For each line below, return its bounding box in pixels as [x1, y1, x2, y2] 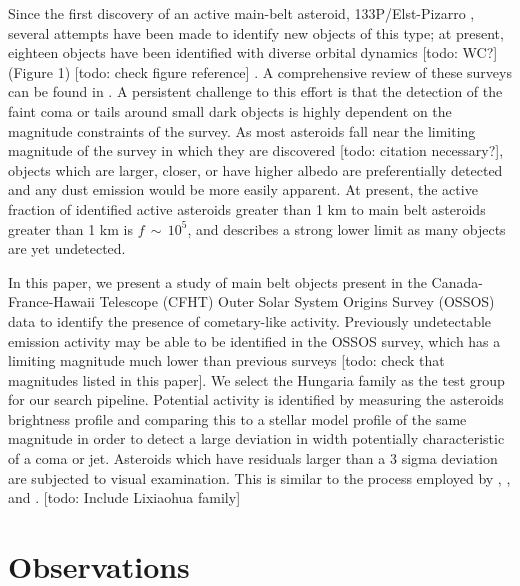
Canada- [431, 271, 483, 292]
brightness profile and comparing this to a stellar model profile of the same [8, 408, 467, 429]
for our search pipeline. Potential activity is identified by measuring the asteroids [8, 389, 504, 410]
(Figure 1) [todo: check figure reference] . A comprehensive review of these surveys [8, 61, 512, 82]
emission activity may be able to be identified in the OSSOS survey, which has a [8, 330, 501, 351]
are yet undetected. [8, 238, 126, 259]
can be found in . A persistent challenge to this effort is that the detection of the [8, 81, 503, 102]
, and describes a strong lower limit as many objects [187, 218, 506, 239]
